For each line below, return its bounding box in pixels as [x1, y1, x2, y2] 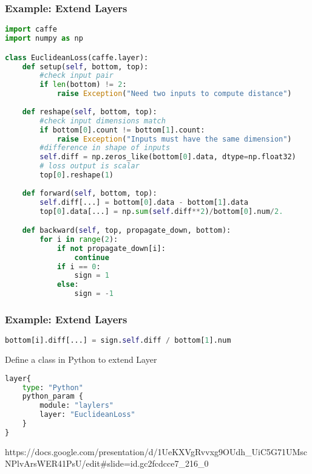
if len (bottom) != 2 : [39, 80, 127, 89]
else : [56, 280, 79, 289]
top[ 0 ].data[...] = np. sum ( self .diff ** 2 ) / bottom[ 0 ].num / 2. [39, 207, 283, 216]
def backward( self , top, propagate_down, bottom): [22, 226, 231, 235]
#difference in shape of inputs [39, 143, 171, 153]
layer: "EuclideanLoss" [39, 410, 135, 419]
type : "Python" [22, 383, 83, 392]
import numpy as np [5, 34, 83, 43]
